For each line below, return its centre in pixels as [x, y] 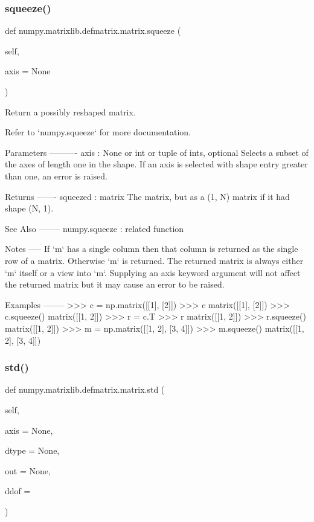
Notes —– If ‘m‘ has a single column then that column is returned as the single [152, 249]
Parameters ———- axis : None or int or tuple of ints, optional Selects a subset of [157, 152]
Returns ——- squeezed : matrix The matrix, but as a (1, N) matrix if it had [147, 196]
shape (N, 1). [29, 208]
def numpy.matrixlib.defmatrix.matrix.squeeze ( [93, 31]
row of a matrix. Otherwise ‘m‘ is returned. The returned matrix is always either [154, 260]
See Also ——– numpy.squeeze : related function [95, 228]
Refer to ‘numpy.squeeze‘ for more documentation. [98, 132]
